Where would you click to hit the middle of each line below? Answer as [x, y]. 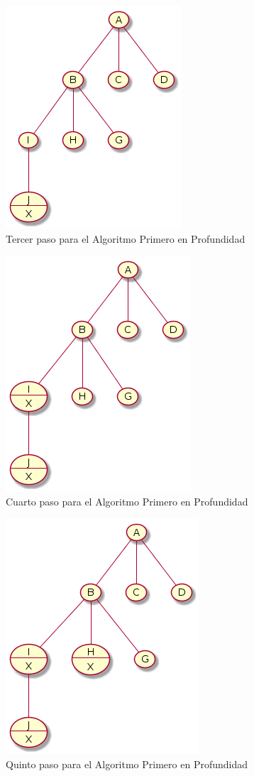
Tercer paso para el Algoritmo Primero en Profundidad [126, 238]
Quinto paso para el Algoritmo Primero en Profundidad [127, 764]
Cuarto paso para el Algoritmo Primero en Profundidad [127, 501]
